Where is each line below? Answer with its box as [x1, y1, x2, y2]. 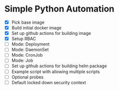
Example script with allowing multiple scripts [11, 69, 100, 75]
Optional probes [11, 74, 44, 80]
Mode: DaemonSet [11, 47, 49, 53]
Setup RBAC [11, 36, 36, 42]
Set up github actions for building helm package [11, 63, 107, 69]
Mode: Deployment [11, 41, 50, 47]
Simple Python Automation [4, 3, 115, 15]
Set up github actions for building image [11, 30, 91, 36]
